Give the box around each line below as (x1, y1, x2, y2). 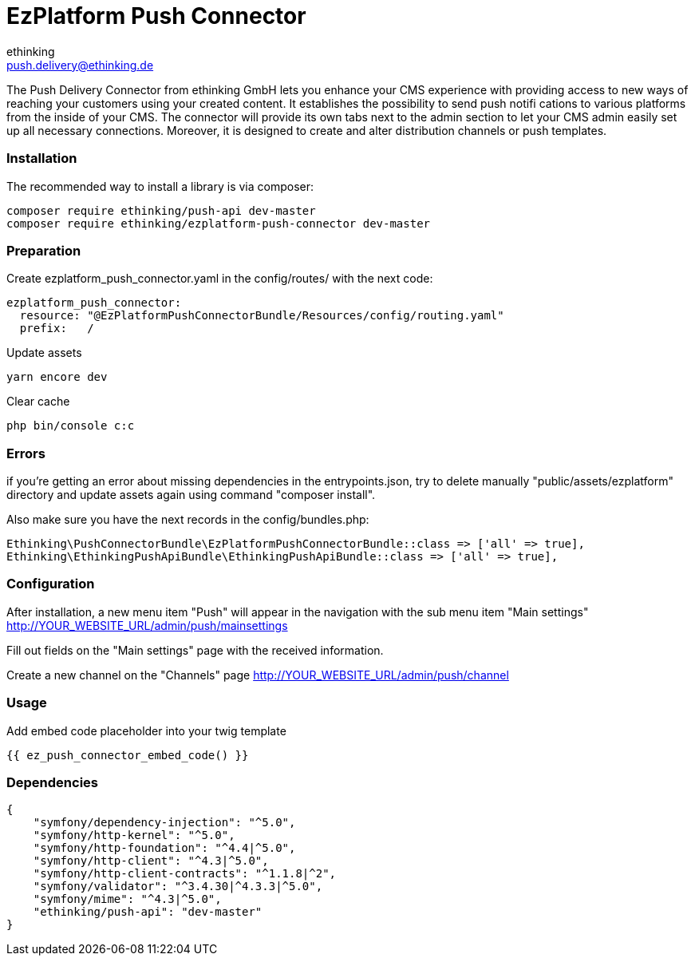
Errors (6, 445, 45, 461)
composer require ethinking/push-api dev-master (6, 204, 316, 217)
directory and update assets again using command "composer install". (6, 488, 376, 501)
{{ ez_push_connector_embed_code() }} (6, 748, 249, 762)
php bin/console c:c (6, 419, 135, 433)
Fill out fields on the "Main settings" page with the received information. (6, 643, 384, 657)
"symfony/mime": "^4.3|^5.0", (33, 893, 222, 906)
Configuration (6, 576, 95, 592)
